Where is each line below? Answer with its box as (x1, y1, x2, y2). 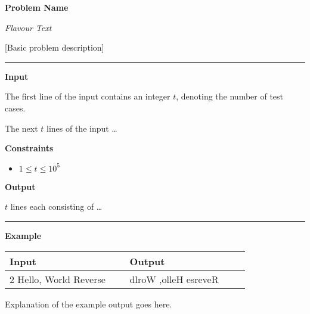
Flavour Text (5, 21, 52, 33)
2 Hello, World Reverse (10, 272, 106, 286)
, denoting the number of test (176, 90, 284, 102)
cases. (5, 101, 26, 114)
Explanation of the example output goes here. (5, 297, 172, 310)
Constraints (5, 142, 54, 154)
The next (5, 122, 38, 134)
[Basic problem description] (5, 41, 104, 54)
